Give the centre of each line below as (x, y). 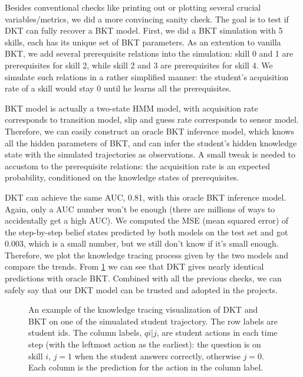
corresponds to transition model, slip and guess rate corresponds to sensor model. (152, 119)
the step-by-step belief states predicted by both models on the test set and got (146, 232)
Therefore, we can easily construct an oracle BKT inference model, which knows (149, 131)
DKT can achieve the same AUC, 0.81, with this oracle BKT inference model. (146, 197)
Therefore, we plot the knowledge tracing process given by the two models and (147, 255)
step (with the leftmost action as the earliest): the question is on (145, 344)
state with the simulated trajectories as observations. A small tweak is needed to (150, 154)
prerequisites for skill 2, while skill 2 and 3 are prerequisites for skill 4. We (139, 65)
